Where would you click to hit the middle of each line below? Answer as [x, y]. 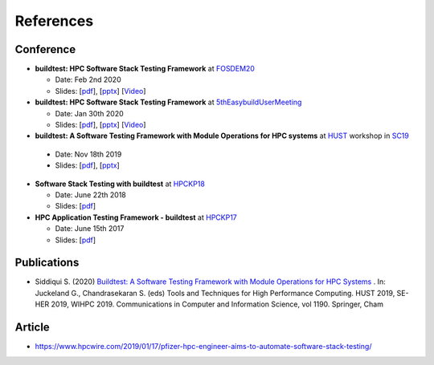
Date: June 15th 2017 [90, 229]
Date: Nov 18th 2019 [88, 154]
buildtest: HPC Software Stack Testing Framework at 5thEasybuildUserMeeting [168, 102]
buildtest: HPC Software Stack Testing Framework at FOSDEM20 [145, 69]
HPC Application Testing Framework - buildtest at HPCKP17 [136, 217]
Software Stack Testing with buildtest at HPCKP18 [120, 184]
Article [32, 328]
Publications [47, 263]
